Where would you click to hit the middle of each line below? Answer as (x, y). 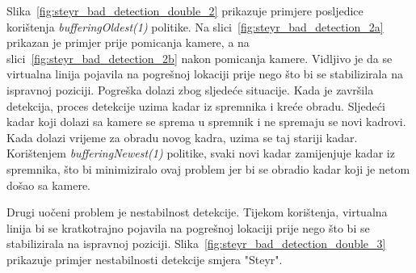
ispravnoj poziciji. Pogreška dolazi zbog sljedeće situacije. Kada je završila (190, 89)
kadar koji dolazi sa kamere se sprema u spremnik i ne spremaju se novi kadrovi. (206, 122)
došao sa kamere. (49, 185)
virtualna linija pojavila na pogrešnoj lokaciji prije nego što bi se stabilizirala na (205, 74)
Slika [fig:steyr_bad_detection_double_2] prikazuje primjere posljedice (185, 10)
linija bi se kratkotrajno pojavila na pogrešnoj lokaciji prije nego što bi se (188, 227)
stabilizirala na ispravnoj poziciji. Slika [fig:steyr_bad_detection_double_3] (196, 244)
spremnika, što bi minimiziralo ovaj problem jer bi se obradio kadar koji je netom (208, 168)
